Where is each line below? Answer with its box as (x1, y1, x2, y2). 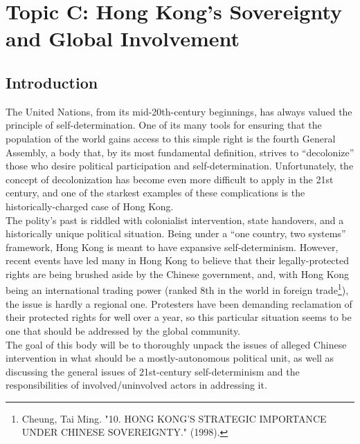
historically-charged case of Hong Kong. (6, 198, 174, 213)
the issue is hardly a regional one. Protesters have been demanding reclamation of (6, 296, 352, 311)
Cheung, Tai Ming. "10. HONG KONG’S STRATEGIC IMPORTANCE (21, 411, 327, 425)
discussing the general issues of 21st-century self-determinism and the (6, 364, 300, 378)
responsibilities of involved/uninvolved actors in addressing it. (6, 378, 267, 392)
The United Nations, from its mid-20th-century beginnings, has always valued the (6, 104, 352, 118)
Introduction (6, 71, 98, 93)
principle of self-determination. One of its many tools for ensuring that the (6, 118, 322, 132)
